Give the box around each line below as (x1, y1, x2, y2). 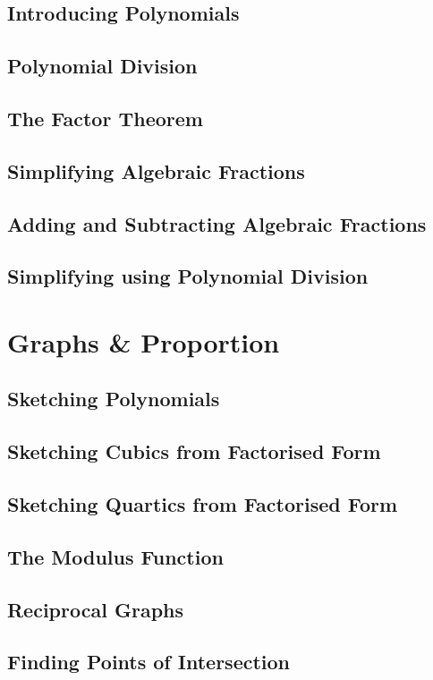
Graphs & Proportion (7, 323, 280, 360)
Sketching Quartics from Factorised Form (7, 490, 398, 518)
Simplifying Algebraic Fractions (7, 157, 305, 184)
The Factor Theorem (7, 104, 203, 132)
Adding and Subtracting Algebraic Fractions (7, 209, 427, 237)
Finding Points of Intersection (7, 648, 291, 676)
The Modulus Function (7, 542, 224, 570)
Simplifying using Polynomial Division (7, 262, 369, 290)
